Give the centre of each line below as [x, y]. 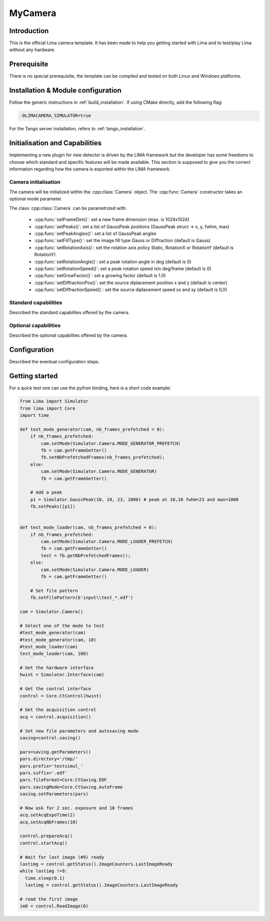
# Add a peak [46, 493]
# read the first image [49, 899]
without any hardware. [32, 50]
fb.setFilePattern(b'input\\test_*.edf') [82, 598]
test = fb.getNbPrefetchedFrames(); [86, 555]
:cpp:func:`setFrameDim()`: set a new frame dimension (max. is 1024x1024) [112, 219]
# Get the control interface [55, 689]
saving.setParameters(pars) [54, 794]
